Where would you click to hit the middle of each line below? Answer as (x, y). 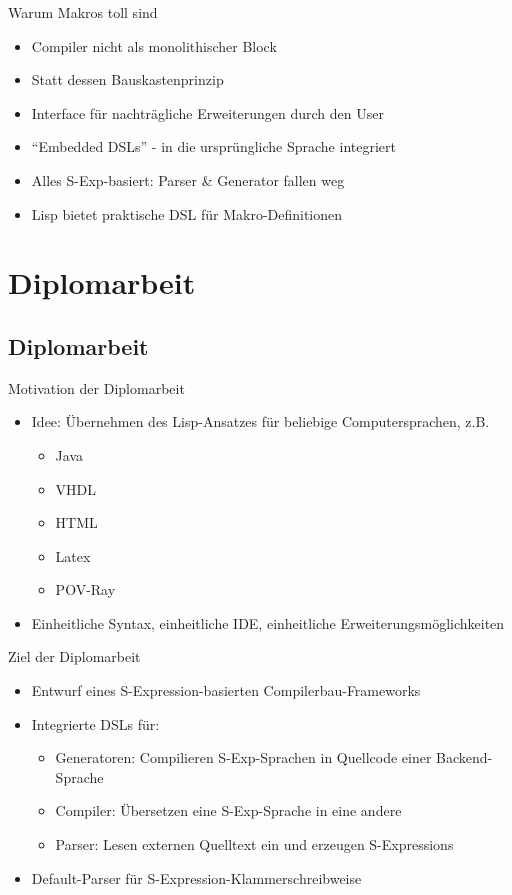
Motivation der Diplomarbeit (96, 387)
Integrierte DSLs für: (95, 723)
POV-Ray (85, 589)
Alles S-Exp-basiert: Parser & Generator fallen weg (188, 179)
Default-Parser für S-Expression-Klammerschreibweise (196, 877)
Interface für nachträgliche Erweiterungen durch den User (207, 112)
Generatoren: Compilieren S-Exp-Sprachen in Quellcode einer (243, 757)
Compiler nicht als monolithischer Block (154, 45)
